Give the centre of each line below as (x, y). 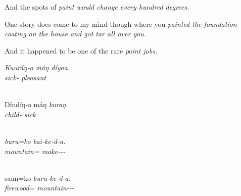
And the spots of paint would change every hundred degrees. (97, 7)
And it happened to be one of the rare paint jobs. (81, 50)
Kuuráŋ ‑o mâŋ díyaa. (37, 67)
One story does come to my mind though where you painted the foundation (121, 23)
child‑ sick (20, 114)
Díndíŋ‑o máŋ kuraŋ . (36, 104)
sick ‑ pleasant (25, 77)
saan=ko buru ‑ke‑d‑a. (38, 178)
